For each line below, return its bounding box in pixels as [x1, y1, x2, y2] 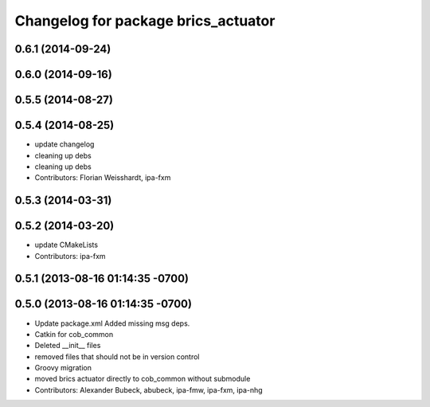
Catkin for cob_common [34, 329, 114, 339]
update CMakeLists [34, 240, 99, 250]
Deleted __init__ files [34, 341, 101, 350]
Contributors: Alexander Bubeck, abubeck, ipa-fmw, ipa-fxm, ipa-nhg [34, 385, 263, 394]
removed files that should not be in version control [34, 351, 200, 362]
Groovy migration [34, 363, 92, 373]
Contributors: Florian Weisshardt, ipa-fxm [34, 173, 171, 182]
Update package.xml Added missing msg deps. [34, 319, 190, 328]
